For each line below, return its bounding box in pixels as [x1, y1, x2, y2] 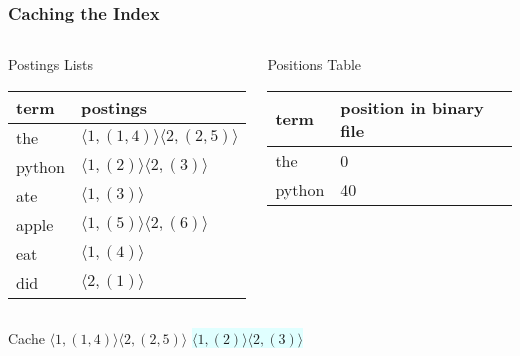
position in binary [340, 95, 484, 119]
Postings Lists [8, 54, 94, 75]
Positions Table [267, 54, 362, 75]
